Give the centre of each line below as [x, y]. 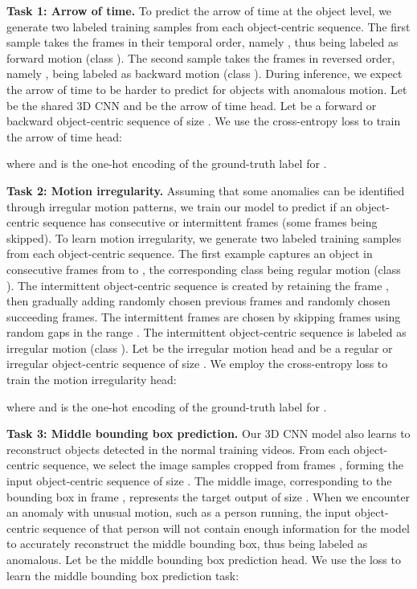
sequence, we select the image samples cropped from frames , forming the [223, 465]
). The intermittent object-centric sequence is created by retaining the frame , [198, 285]
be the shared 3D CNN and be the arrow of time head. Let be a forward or [192, 105]
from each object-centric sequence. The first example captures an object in [190, 254]
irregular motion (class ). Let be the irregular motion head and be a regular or [200, 348]
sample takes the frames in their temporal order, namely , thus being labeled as [202, 42]
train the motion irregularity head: [92, 380]
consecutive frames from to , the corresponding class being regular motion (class [204, 269]
